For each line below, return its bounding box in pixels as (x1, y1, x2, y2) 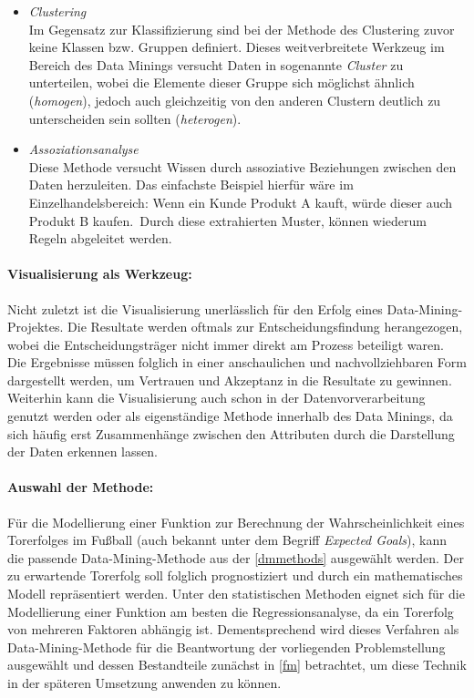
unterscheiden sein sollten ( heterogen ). (28, 108, 242, 128)
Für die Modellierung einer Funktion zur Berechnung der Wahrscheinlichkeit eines (7, 512, 465, 531)
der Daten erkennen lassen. (7, 442, 158, 461)
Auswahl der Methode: (7, 477, 154, 497)
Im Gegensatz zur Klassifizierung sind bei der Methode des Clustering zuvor (28, 19, 455, 38)
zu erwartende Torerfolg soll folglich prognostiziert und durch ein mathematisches (7, 566, 463, 585)
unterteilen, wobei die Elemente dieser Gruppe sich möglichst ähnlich (28, 73, 415, 92)
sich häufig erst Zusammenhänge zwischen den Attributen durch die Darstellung (7, 424, 455, 443)
